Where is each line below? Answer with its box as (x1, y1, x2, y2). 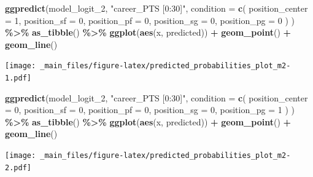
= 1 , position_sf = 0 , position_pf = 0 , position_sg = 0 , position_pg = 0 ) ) (5, 14, 295, 26)
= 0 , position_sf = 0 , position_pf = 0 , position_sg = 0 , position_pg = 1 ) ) (5, 103, 295, 116)
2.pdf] (5, 163, 31, 172)
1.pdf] (5, 74, 31, 83)
